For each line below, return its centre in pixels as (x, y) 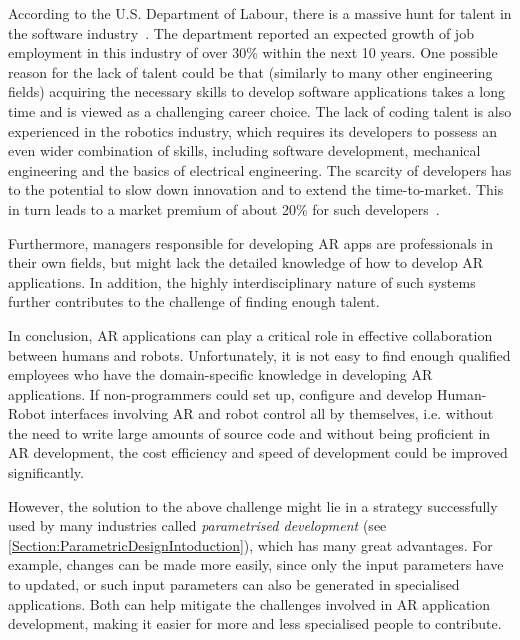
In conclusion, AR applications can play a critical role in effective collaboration (250, 334)
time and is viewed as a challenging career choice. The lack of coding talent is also (260, 110)
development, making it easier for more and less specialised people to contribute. (255, 623)
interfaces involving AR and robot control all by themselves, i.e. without (272, 413)
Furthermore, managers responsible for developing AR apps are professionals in (251, 242)
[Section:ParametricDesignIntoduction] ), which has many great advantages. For (250, 544)
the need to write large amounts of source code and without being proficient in (249, 432)
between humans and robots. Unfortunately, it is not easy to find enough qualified (259, 354)
